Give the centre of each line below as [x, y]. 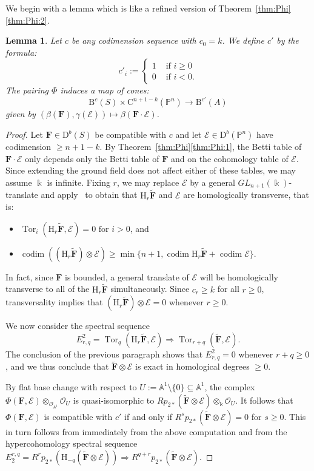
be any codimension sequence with [134, 40]
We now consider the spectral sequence [78, 326]
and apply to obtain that [89, 195]
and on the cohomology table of [229, 158]
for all [228, 289]
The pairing [27, 90]
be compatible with [131, 134]
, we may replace [148, 182]
